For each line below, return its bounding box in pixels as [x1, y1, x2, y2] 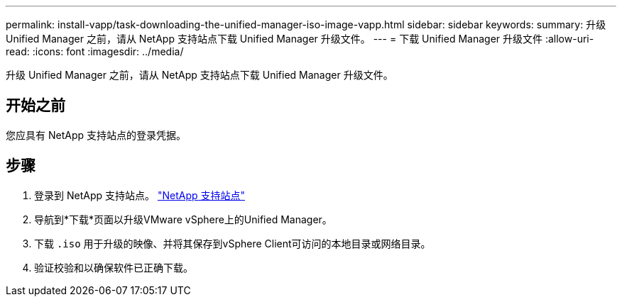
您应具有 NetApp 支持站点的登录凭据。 [6, 128, 186, 141]
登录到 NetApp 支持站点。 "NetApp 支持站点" [34, 189, 245, 201]
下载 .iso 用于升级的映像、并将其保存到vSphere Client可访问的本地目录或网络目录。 [34, 237, 431, 250]
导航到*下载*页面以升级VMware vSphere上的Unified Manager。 [34, 213, 332, 225]
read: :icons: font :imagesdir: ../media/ [6, 45, 184, 57]
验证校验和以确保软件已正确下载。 [34, 261, 193, 274]
